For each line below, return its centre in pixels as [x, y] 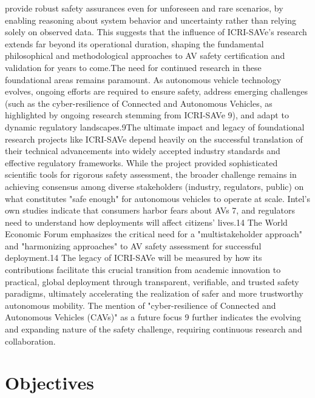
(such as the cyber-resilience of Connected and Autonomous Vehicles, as [139, 103]
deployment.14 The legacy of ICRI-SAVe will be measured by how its [134, 258]
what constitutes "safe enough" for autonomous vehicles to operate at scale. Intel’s [157, 198]
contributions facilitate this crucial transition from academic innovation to [143, 270]
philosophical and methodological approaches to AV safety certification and [145, 56]
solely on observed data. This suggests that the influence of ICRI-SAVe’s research [156, 32]
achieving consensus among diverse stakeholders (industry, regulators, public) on [154, 186]
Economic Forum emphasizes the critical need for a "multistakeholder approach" [154, 234]
